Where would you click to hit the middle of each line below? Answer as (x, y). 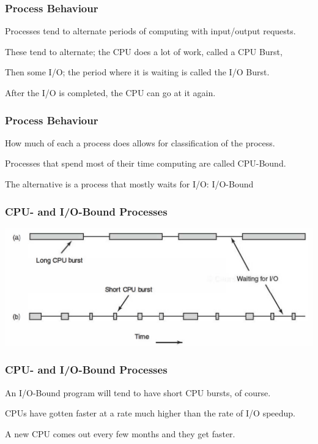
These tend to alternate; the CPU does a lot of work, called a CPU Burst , (144, 51)
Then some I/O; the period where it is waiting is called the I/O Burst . (137, 72)
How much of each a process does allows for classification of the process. (140, 142)
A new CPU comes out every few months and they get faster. (120, 433)
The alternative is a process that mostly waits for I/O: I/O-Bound (129, 184)
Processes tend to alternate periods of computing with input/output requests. (150, 31)
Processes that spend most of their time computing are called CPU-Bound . (146, 163)
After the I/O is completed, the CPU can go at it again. (110, 92)
